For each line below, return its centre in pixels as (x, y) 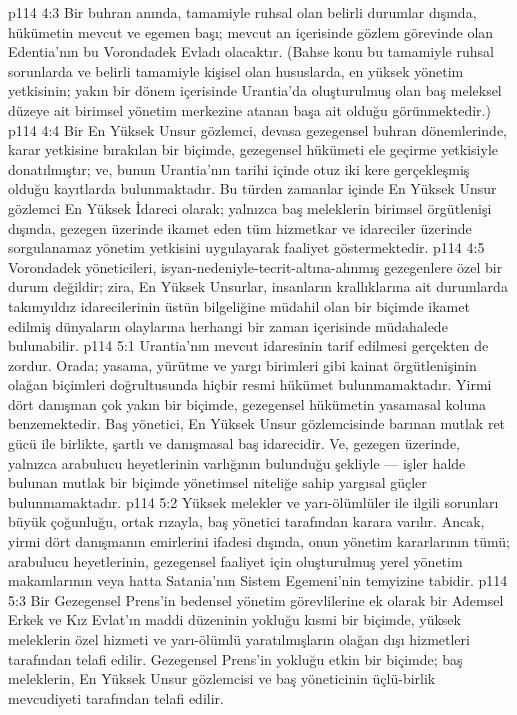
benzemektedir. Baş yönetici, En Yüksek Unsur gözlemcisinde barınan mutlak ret (257, 423)
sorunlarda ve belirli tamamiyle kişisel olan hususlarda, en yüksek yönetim (236, 70)
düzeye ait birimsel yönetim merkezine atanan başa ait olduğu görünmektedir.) (249, 109)
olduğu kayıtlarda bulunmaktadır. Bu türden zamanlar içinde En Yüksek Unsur (252, 188)
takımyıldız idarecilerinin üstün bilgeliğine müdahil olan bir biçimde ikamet (239, 305)
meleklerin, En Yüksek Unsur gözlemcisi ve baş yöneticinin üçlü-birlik (222, 678)
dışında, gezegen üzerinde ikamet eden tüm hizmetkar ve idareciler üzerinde (240, 227)
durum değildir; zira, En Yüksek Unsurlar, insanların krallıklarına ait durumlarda (258, 286)
